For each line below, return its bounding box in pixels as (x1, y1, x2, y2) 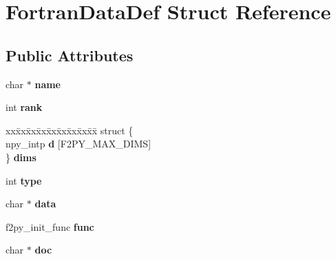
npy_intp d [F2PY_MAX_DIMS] (6, 136, 151, 151)
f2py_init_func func (6, 219, 94, 234)
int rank (6, 100, 43, 114)
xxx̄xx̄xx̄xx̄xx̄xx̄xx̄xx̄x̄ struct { (6, 123, 134, 137)
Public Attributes (6, 44, 134, 65)
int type (6, 173, 42, 187)
